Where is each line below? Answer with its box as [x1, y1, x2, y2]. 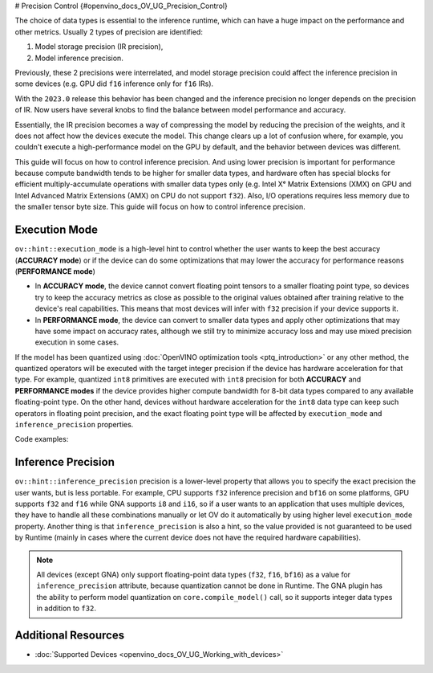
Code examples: [14, 434, 69, 444]
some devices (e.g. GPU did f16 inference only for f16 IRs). [14, 79, 214, 88]
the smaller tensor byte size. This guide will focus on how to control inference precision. [14, 202, 306, 212]
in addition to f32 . [36, 603, 96, 614]
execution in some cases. [34, 337, 119, 347]
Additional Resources [14, 629, 124, 642]
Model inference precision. [34, 53, 123, 63]
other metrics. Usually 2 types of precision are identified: [14, 27, 204, 36]
